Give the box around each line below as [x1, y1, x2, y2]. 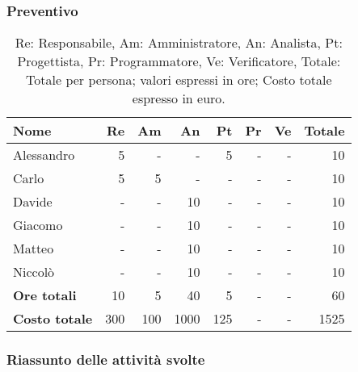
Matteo [13, 239, 54, 258]
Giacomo [13, 215, 63, 235]
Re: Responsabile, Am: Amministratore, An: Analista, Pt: [15, 33, 343, 52]
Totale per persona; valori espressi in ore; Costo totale [26, 70, 332, 90]
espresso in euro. [132, 89, 225, 108]
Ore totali [13, 286, 77, 305]
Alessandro [13, 145, 75, 165]
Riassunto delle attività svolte [6, 349, 205, 370]
